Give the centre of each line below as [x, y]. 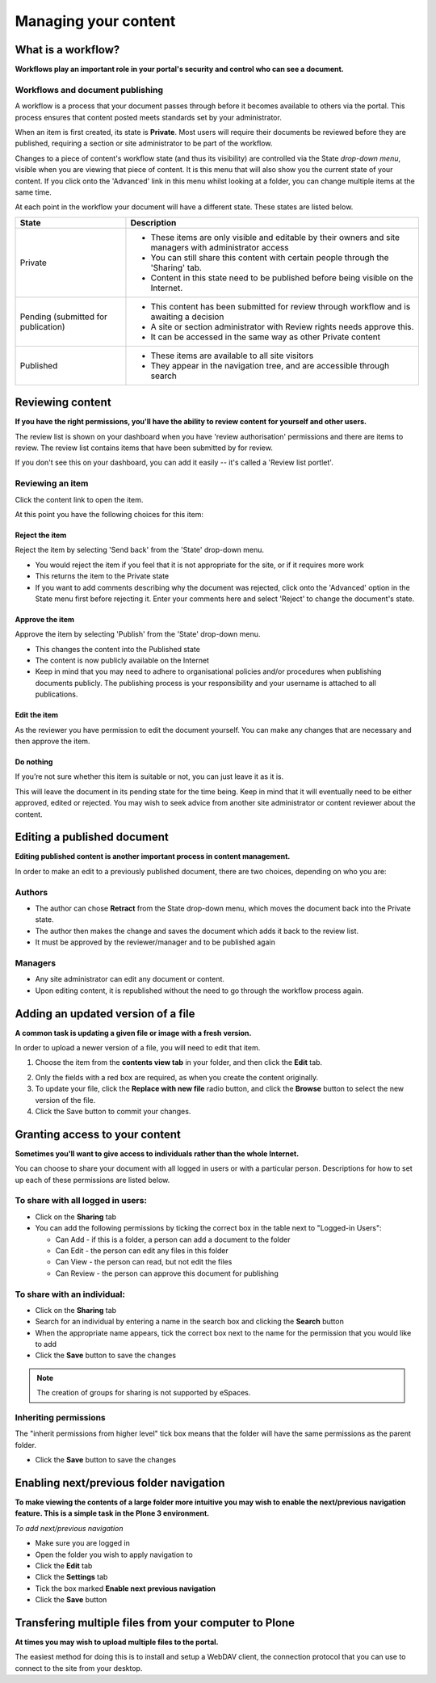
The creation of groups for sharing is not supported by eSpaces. [144, 1393]
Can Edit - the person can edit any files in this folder [142, 1250]
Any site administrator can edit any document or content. [130, 979]
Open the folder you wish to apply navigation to [114, 1555]
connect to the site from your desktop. [79, 1668]
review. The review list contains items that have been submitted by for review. [144, 448]
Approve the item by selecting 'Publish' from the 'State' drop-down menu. [138, 634]
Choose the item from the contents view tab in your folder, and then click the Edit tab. [179, 1062]
